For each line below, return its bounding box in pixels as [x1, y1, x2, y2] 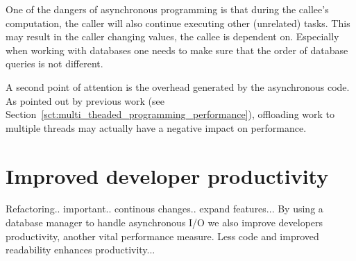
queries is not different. [6, 56, 103, 71]
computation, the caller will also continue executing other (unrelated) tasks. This [6, 15, 350, 30]
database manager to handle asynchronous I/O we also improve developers [6, 215, 323, 230]
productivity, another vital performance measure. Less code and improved [6, 228, 319, 243]
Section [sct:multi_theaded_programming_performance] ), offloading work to [6, 107, 335, 121]
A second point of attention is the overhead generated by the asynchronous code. [6, 79, 350, 94]
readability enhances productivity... [6, 242, 155, 257]
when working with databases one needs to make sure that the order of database [6, 42, 348, 57]
